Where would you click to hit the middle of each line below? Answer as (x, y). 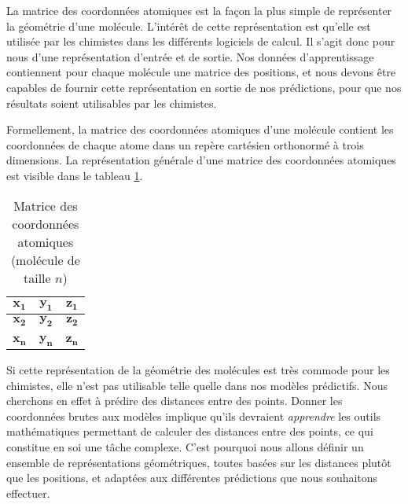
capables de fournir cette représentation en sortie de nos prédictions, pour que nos (204, 87)
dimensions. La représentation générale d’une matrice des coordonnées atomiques (201, 160)
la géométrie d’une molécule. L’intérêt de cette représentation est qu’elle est (189, 26)
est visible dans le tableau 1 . (75, 175)
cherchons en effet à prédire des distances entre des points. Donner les (175, 401)
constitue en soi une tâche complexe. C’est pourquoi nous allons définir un (185, 447)
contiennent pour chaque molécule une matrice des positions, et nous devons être (201, 72)
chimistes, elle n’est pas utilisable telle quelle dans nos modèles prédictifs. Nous (197, 385)
